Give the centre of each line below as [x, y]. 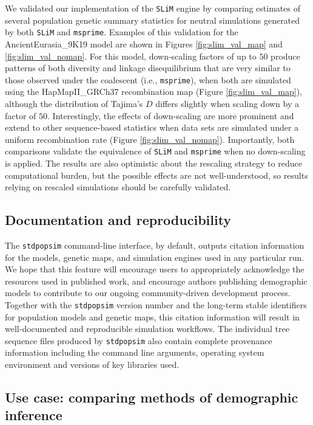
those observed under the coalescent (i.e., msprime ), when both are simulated [148, 79]
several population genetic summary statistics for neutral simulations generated [153, 20]
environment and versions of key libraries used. [92, 365]
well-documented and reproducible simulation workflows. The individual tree [147, 329]
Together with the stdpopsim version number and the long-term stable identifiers [156, 304]
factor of [21, 115]
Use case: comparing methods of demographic [152, 397]
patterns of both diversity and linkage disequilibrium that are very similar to [148, 68]
